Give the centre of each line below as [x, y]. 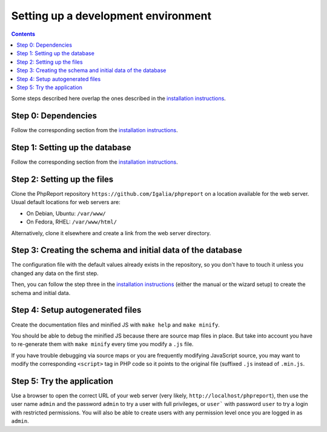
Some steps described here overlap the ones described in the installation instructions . [119, 98]
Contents [23, 34]
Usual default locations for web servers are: [66, 202]
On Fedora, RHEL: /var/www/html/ [72, 222]
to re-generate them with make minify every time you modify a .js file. [102, 344]
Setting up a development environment [111, 16]
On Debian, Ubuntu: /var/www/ [66, 213]
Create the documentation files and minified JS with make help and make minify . [116, 325]
